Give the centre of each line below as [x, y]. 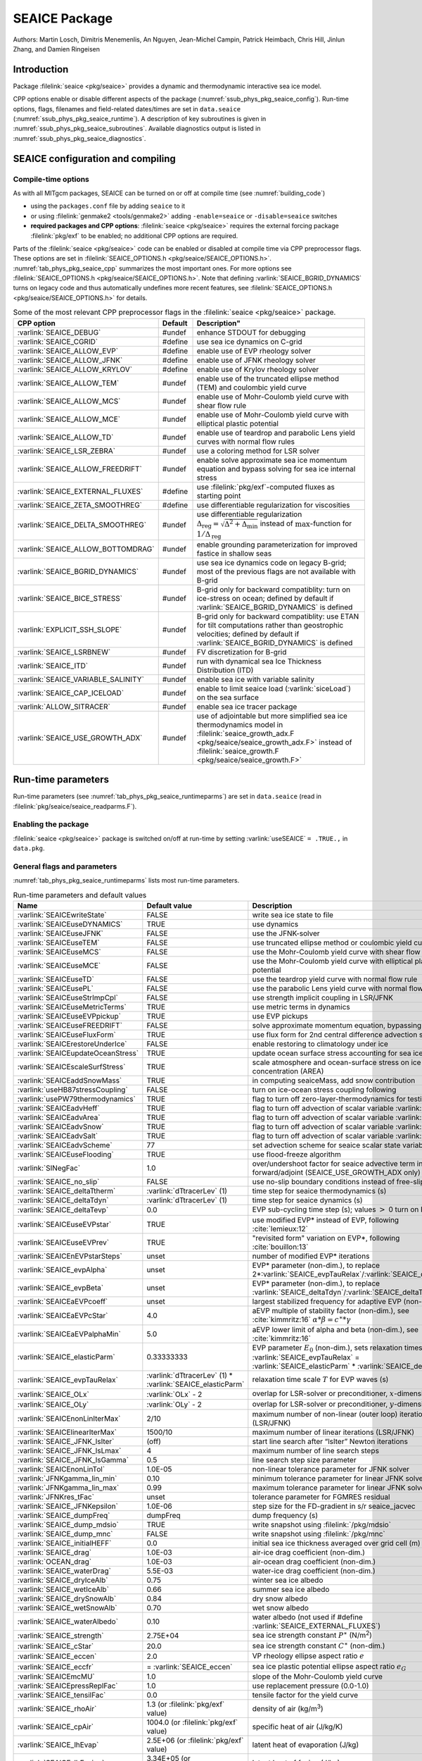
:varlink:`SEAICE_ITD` [52, 666]
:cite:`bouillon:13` [280, 1247]
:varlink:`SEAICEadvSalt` [58, 1136]
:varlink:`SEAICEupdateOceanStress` [78, 1053]
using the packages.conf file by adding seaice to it [108, 206]
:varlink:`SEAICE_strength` [60, 1636]
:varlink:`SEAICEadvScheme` [65, 1145]
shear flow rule [222, 405]
